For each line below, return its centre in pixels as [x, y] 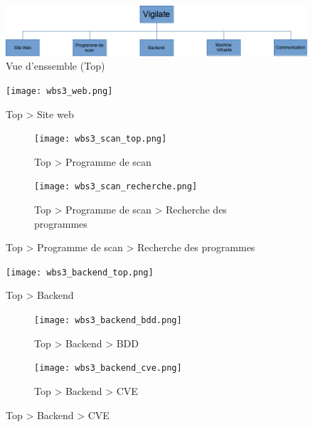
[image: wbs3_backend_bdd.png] [108, 321]
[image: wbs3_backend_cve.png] [108, 368]
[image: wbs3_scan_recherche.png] [116, 187]
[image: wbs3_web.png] [59, 91]
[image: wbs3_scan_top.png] [101, 139]
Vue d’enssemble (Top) [55, 66]
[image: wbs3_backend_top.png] [80, 272]
